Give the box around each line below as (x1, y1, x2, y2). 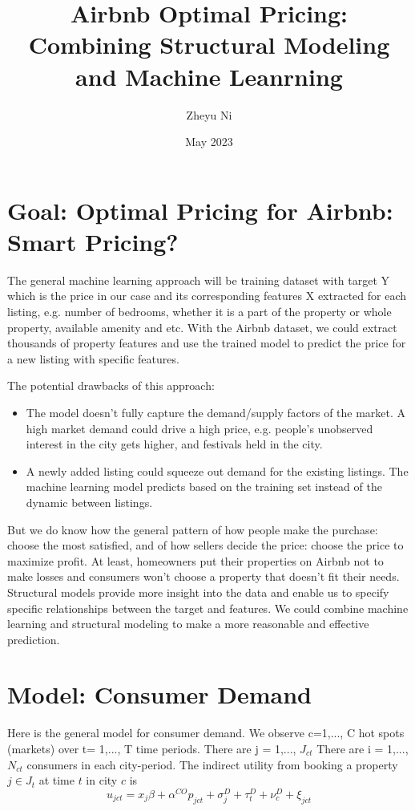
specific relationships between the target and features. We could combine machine (7, 599, 409, 616)
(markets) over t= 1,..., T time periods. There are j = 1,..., (7, 740, 296, 756)
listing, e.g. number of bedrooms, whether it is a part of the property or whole (7, 303, 392, 319)
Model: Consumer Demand (7, 678, 312, 711)
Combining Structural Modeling (28, 28, 390, 61)
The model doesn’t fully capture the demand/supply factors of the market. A (26, 403, 406, 420)
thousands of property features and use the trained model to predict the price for (7, 335, 406, 351)
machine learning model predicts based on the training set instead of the (26, 478, 382, 495)
